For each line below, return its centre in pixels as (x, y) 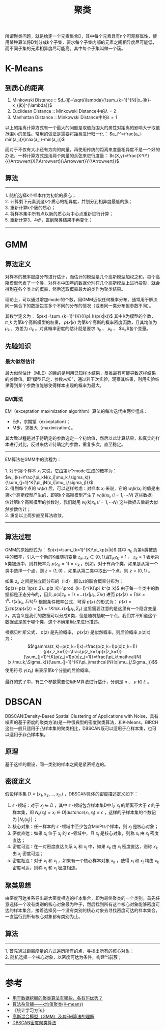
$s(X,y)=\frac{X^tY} (129, 156)
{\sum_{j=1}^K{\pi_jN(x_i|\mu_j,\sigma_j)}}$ (49, 482)
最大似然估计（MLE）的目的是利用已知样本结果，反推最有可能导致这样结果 (81, 373)
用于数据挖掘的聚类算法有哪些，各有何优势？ (57, 998)
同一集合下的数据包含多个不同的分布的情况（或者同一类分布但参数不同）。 (79, 306)
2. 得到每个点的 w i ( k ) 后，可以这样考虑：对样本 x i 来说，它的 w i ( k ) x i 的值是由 (82, 489)
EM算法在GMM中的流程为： (33, 459)
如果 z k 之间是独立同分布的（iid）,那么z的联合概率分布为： (64, 582)
